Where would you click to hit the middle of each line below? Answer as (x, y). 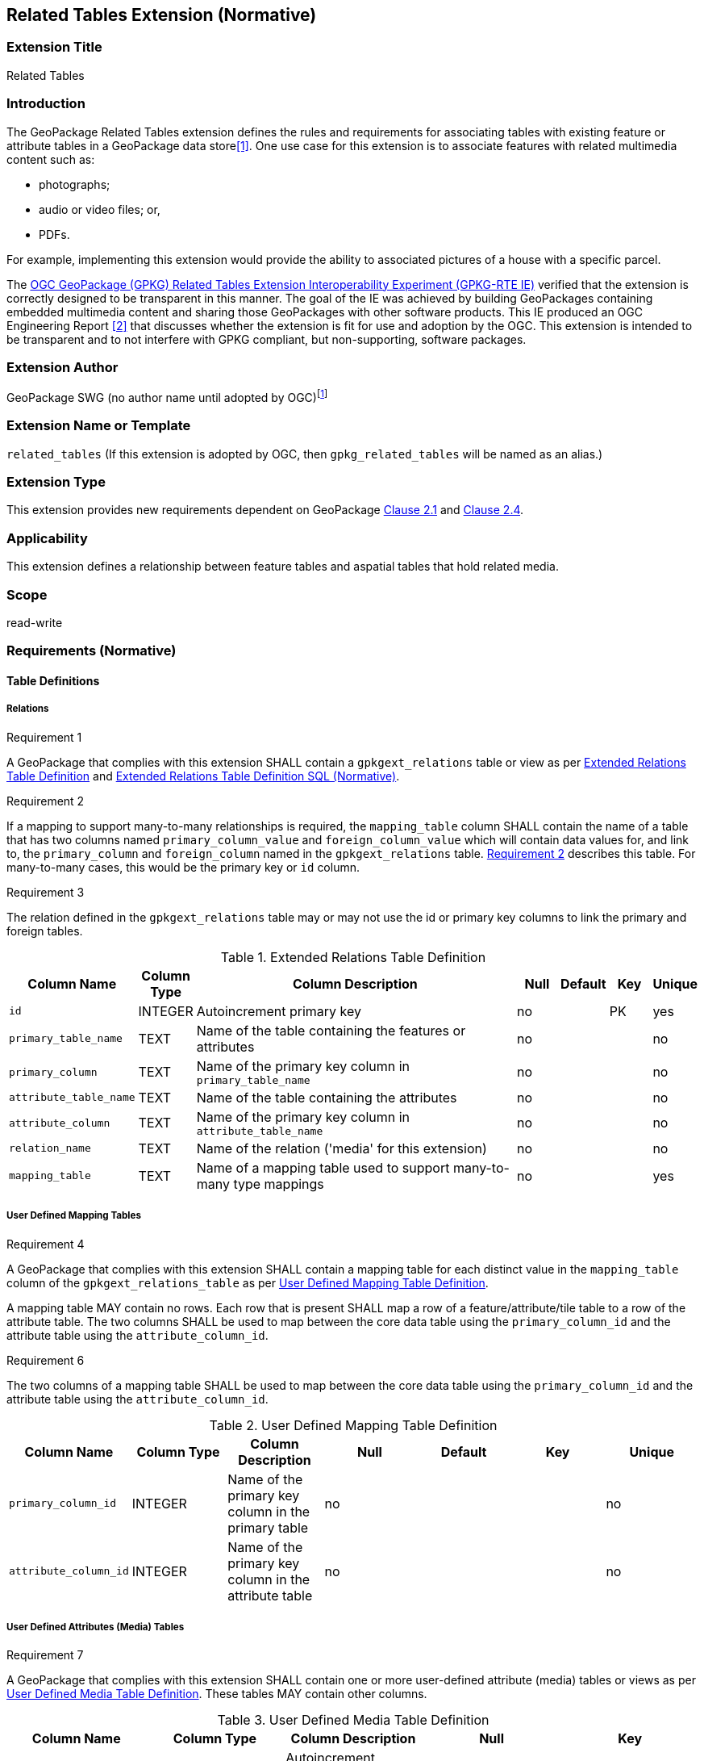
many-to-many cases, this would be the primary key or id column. (183, 867)
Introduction (46, 104)
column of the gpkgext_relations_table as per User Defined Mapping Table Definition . (248, 1282)
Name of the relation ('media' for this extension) (342, 1148)
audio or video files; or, (100, 209)
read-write (35, 622)
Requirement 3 (46, 892)
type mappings (279, 1184)
